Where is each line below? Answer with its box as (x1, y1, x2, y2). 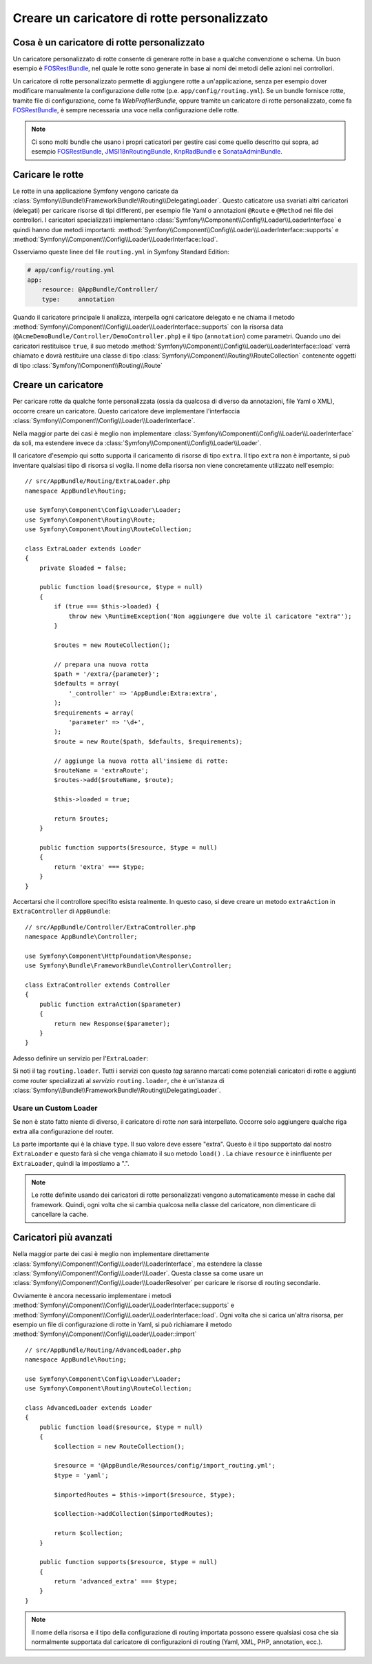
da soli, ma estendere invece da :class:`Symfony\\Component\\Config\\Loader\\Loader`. (12, 439, 262, 447)
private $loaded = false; (39, 564, 127, 572)
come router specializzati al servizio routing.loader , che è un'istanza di (12, 1076, 225, 1085)
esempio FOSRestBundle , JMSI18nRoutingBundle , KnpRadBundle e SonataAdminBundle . (31, 147, 282, 156)
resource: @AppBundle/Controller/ (41, 286, 158, 294)
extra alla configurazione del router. (12, 1127, 114, 1136)
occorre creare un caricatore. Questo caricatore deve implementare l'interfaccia (12, 407, 240, 415)
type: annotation (41, 295, 115, 303)
